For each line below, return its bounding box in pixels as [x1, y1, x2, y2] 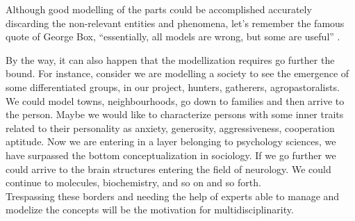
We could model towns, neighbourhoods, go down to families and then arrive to [6, 93, 345, 108]
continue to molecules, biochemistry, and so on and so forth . [6, 175, 261, 190]
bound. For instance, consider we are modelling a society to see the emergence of [6, 66, 349, 81]
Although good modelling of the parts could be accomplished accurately [6, 2, 312, 16]
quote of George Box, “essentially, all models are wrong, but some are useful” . [6, 29, 340, 44]
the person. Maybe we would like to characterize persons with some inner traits [6, 107, 344, 122]
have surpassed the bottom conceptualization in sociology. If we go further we [6, 147, 336, 162]
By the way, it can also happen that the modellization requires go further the [6, 52, 335, 67]
